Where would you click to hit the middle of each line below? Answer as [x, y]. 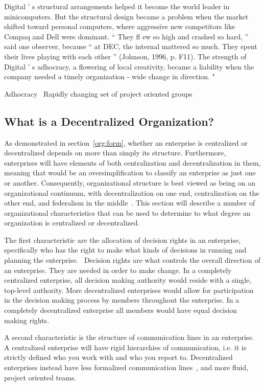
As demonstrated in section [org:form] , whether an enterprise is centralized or [126, 142]
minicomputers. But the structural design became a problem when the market [126, 16]
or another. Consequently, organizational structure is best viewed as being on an [130, 182]
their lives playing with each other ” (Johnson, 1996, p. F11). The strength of [125, 56]
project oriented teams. [40, 377]
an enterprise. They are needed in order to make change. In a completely [118, 270]
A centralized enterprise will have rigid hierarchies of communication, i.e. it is [125, 347]
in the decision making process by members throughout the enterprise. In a [122, 300]
